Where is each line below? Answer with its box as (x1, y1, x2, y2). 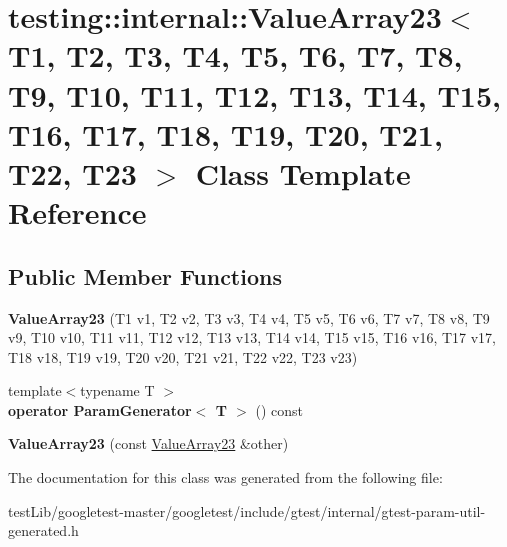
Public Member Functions (8, 260, 282, 291)
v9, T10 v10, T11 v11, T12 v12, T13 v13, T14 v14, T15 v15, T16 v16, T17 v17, (8, 327, 497, 348)
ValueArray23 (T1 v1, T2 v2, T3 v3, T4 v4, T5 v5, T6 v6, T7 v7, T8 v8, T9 (8, 307, 490, 328)
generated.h (8, 520, 79, 541)
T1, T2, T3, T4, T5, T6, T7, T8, (8, 35, 463, 76)
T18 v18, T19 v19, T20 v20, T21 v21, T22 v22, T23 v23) (8, 346, 358, 367)
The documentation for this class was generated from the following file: (8, 467, 443, 488)
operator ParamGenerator (8, 399, 192, 420)
